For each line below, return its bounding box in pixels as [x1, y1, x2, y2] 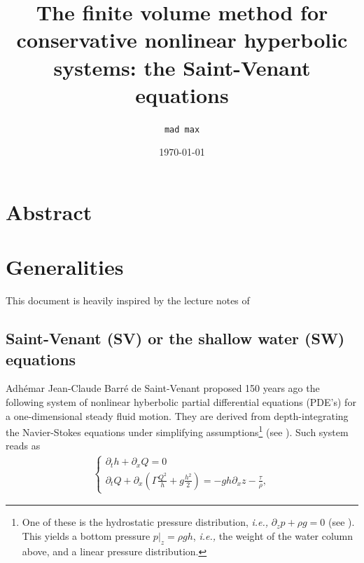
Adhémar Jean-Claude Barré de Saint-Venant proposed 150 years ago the [6, 381, 320, 395]
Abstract [6, 197, 92, 226]
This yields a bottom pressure [22, 528, 150, 543]
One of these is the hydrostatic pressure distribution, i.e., [22, 515, 269, 529]
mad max [164, 124, 200, 135]
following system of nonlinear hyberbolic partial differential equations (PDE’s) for [6, 395, 356, 409]
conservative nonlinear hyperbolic [16, 25, 348, 54]
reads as [6, 438, 41, 453]
